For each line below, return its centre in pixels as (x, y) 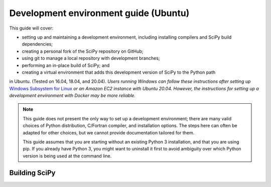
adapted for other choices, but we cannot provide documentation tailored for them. (109, 132)
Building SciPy (32, 173)
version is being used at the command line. (67, 156)
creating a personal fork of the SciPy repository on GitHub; (83, 51)
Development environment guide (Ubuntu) (99, 13)
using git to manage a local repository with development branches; (91, 58)
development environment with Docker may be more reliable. (72, 96)
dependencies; (37, 44)
